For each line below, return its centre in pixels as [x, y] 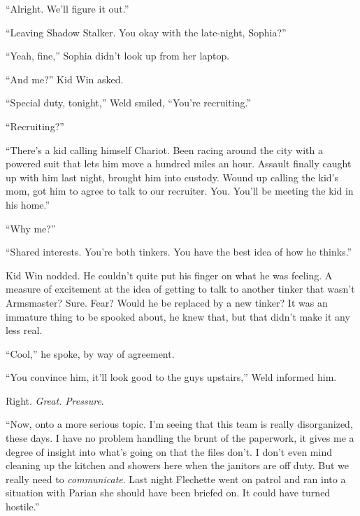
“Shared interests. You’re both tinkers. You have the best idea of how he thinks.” [179, 252]
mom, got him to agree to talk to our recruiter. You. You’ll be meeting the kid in [180, 191]
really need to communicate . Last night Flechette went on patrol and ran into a [176, 479]
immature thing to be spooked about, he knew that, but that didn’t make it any [178, 316]
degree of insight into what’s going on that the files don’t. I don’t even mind [169, 451]
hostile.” [23, 507]
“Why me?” [31, 228]
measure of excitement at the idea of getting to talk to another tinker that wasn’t [180, 289]
